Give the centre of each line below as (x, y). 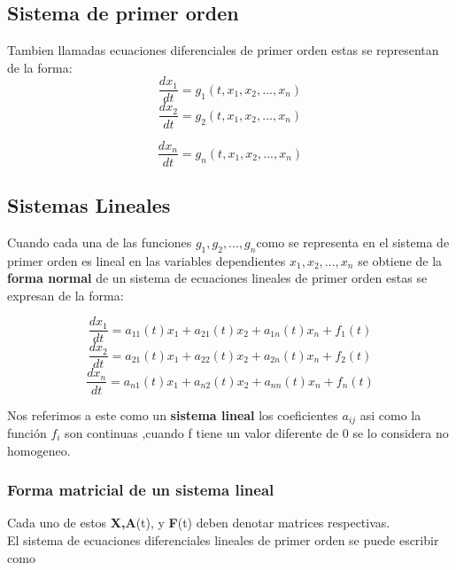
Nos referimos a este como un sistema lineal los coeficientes (173, 414)
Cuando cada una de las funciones (100, 242)
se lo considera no (401, 433)
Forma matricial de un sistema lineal (141, 490)
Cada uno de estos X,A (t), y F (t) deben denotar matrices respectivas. (199, 523)
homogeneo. (39, 450)
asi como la (390, 414)
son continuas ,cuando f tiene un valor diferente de (202, 433)
